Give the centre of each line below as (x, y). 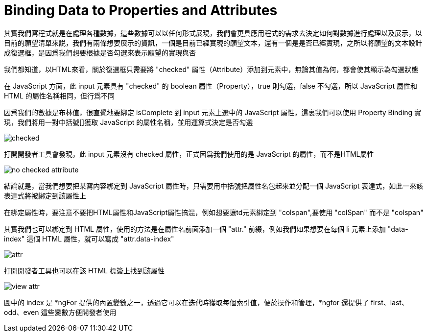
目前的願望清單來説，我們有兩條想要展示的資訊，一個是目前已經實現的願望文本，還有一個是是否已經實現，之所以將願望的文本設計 (213, 43)
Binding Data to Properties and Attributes (141, 10)
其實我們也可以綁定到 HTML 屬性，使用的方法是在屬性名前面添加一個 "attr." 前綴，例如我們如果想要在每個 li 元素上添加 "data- (206, 229)
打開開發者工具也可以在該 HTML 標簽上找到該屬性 (84, 270)
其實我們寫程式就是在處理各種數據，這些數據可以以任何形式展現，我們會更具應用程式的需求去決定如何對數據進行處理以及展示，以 (213, 33)
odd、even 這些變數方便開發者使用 (60, 312)
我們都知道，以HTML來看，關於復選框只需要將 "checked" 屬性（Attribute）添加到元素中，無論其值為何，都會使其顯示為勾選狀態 (211, 69)
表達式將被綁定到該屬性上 (45, 195)
